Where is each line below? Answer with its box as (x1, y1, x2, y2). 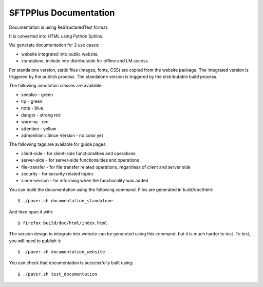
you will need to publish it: (9, 238, 62, 244)
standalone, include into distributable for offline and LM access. (21, 58, 150, 64)
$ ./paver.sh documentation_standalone (18, 198, 113, 204)
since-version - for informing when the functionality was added (21, 178, 149, 184)
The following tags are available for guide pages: (9, 141, 107, 147)
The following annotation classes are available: (9, 83, 103, 89)
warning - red (21, 119, 49, 125)
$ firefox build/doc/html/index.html (18, 220, 108, 226)
